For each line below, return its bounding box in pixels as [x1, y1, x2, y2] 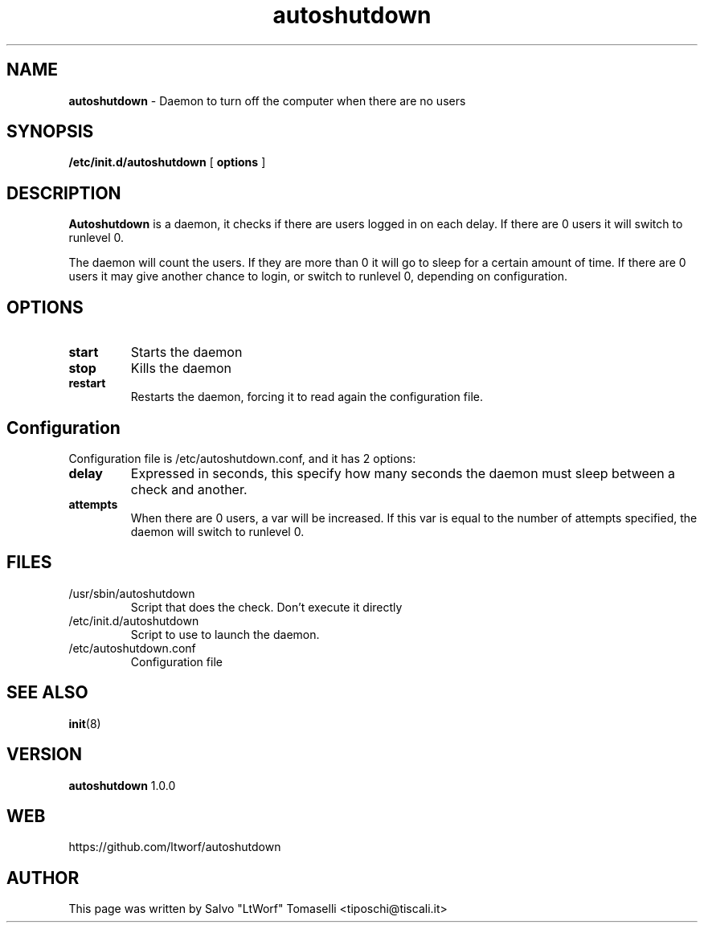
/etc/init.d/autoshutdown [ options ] [68, 155, 266, 170]
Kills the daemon [130, 360, 232, 377]
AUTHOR [6, 867, 80, 888]
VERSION [6, 744, 83, 765]
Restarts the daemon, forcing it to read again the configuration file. [130, 390, 483, 404]
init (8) [68, 716, 101, 731]
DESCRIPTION [6, 182, 121, 203]
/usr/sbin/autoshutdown [68, 586, 195, 600]
